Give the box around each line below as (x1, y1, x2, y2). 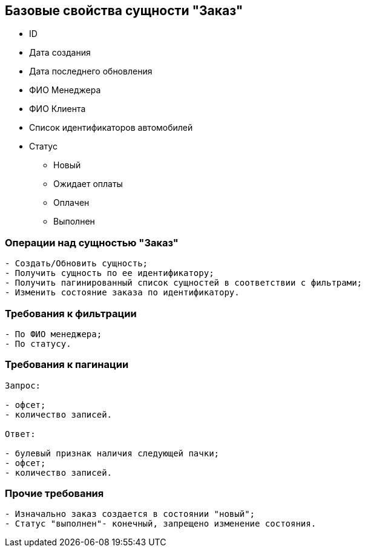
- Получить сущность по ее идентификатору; (5, 268, 214, 278)
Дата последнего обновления (29, 66, 153, 77)
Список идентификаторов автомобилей (29, 122, 193, 133)
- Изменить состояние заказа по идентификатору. (5, 287, 240, 298)
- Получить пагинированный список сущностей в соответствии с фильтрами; (5, 278, 363, 288)
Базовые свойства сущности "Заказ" (5, 3, 243, 18)
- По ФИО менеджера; (5, 329, 102, 339)
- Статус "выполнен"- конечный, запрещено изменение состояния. (5, 519, 317, 529)
